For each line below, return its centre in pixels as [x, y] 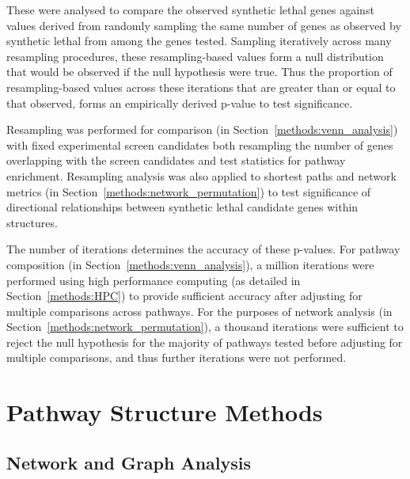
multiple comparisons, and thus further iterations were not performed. [177, 357]
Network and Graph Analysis [129, 462]
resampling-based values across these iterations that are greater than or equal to [201, 87]
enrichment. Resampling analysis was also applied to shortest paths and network [201, 175]
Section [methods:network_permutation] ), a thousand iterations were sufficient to [205, 327]
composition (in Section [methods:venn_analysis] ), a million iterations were [190, 264]
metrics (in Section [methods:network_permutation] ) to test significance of [189, 191]
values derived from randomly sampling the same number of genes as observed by [204, 25]
